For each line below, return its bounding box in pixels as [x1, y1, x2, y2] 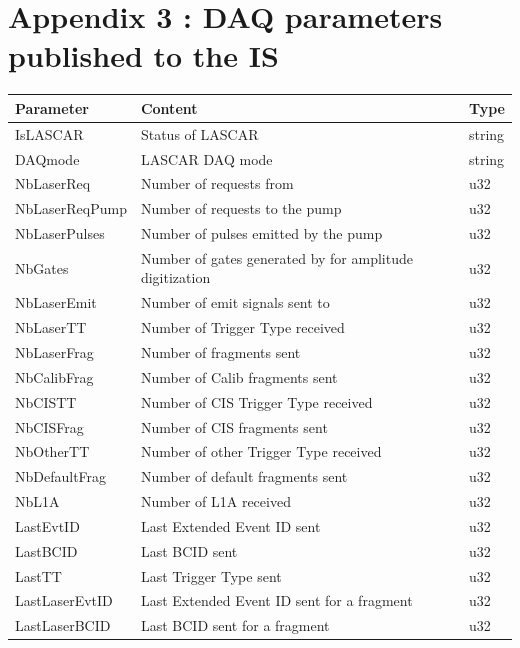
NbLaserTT [15, 317, 87, 338]
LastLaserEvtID [15, 590, 113, 611]
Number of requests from [140, 173, 294, 194]
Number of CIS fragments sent [140, 416, 328, 437]
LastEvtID [15, 515, 80, 536]
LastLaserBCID [15, 615, 111, 636]
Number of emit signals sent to [140, 292, 330, 313]
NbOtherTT [15, 441, 90, 462]
